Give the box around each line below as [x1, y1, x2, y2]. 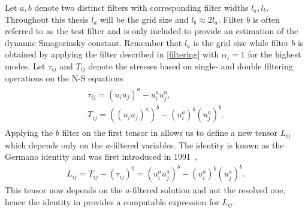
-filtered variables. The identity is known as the [110, 138, 284, 151]
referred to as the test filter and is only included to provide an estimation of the [5, 25, 298, 37]
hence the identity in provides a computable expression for [5, 196, 219, 208]
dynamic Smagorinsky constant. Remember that [5, 36, 182, 48]
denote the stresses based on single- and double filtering [88, 59, 293, 72]
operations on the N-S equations [5, 72, 123, 84]
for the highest [247, 48, 301, 60]
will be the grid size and [99, 13, 189, 25]
